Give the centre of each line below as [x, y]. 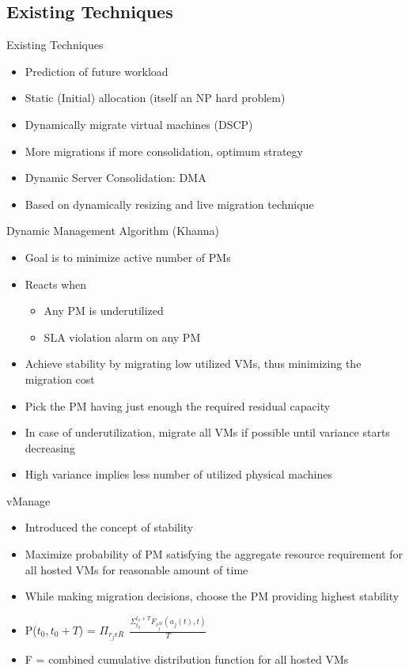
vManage [28, 500]
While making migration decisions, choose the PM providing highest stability [212, 596]
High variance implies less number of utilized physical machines [178, 474]
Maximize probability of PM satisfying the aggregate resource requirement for [214, 554]
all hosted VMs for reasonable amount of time [136, 569]
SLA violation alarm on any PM [122, 337]
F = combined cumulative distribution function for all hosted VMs [187, 659]
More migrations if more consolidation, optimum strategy [164, 151]
